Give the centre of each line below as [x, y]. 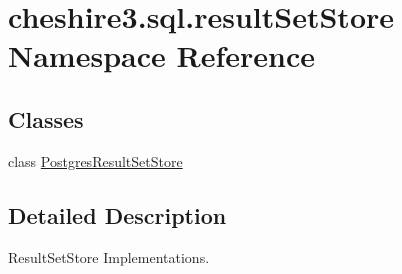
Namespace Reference [161, 55]
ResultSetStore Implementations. [109, 256]
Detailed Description [117, 214]
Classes [46, 118]
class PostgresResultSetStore [95, 160]
